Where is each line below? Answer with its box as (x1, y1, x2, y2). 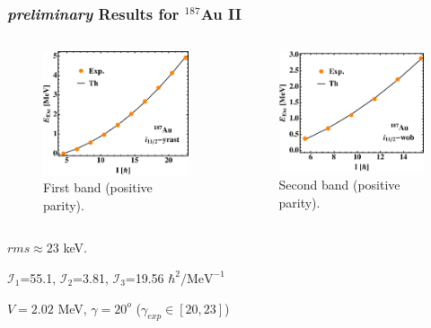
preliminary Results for (7, 2, 180, 24)
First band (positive (43, 178, 153, 197)
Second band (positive (278, 174, 400, 193)
